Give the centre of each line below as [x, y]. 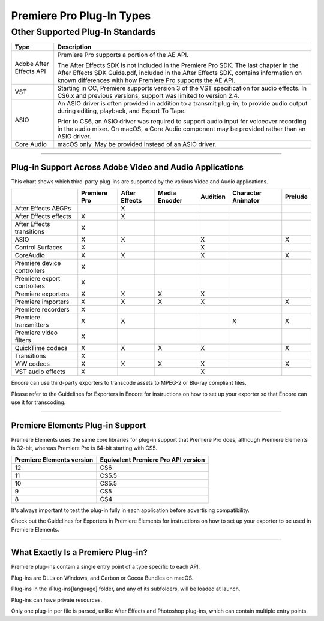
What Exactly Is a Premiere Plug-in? [79, 552]
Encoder [170, 201]
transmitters [32, 325]
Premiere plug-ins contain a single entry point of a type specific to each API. [106, 567]
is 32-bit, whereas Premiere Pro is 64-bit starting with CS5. [84, 448]
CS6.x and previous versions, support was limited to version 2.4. [148, 96]
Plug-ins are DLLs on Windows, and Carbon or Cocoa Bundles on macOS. [103, 578]
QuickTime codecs [41, 348]
